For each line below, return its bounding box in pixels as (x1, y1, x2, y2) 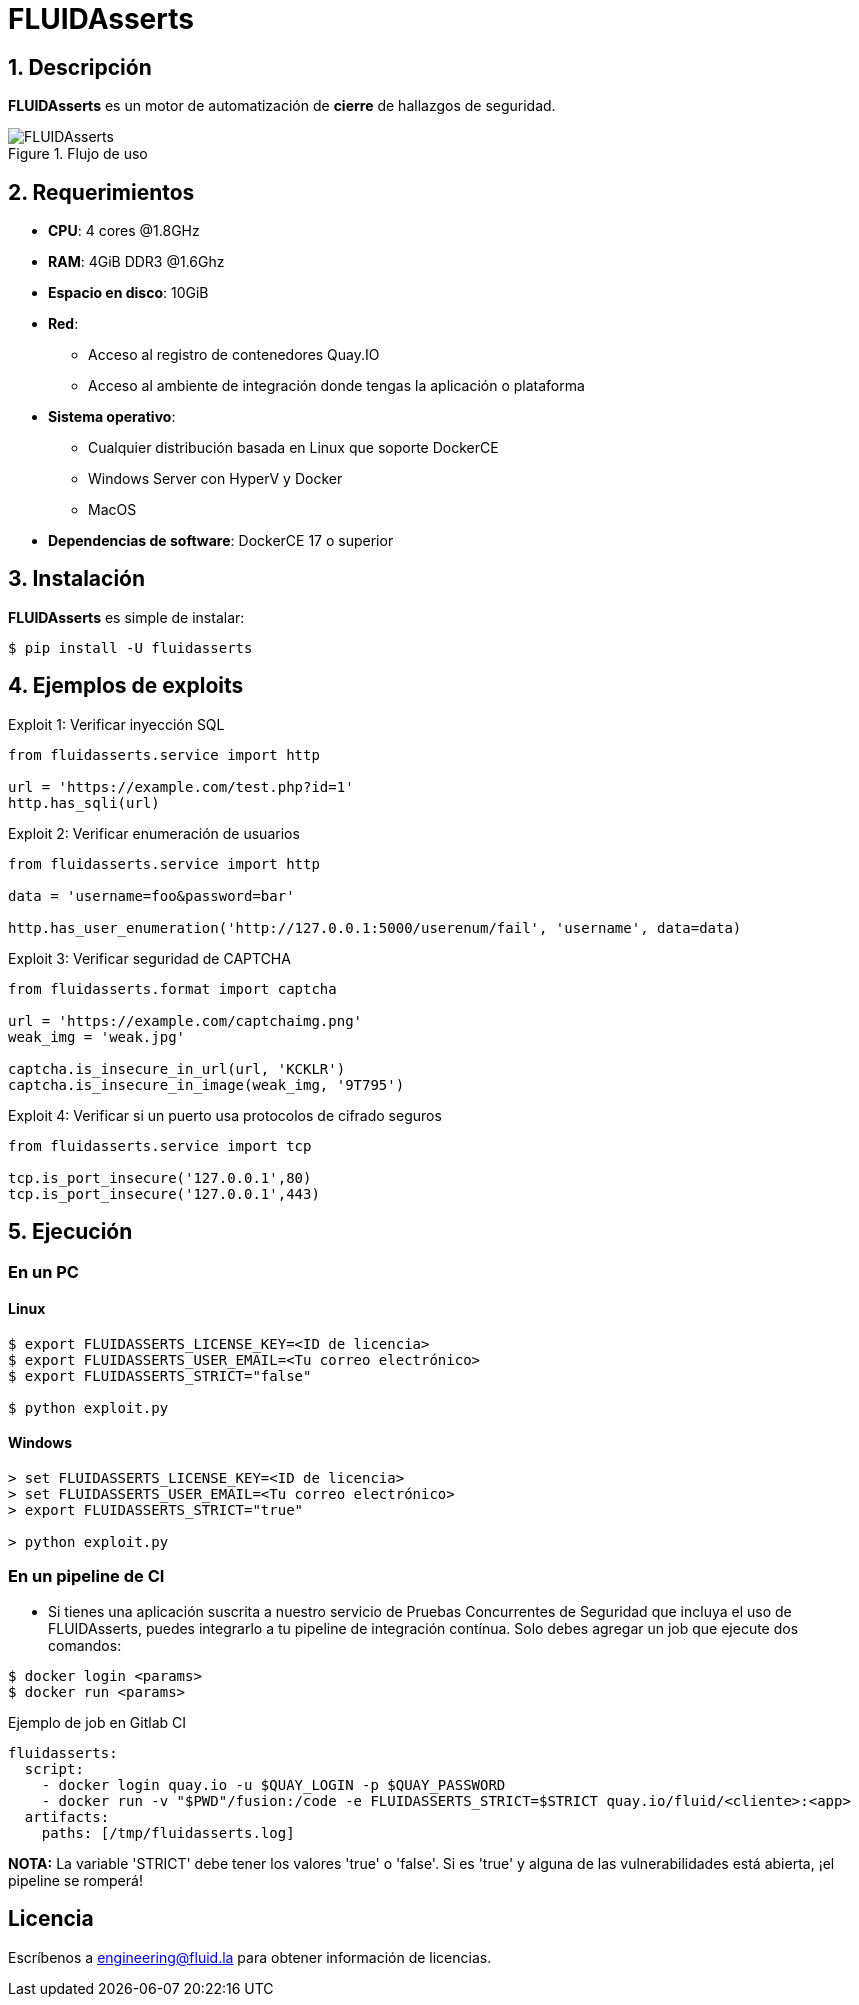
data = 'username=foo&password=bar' (8, 887, 295, 904)
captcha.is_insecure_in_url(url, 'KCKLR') (8, 1060, 346, 1077)
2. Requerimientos (8, 179, 195, 205)
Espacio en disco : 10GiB (48, 284, 209, 302)
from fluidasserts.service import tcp (8, 1137, 312, 1154)
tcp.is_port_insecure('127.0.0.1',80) (8, 1169, 312, 1186)
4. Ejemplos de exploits (8, 673, 244, 699)
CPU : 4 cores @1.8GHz (48, 222, 200, 240)
